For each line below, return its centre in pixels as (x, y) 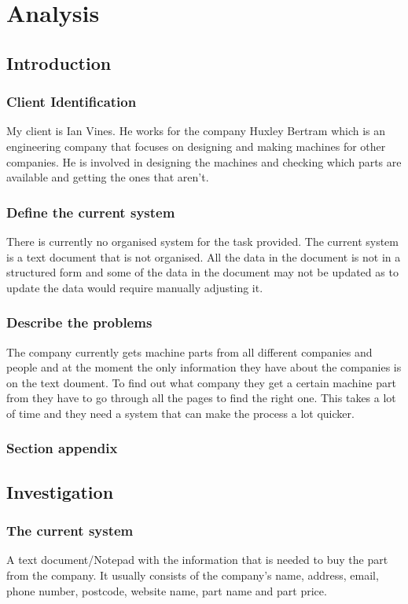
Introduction (59, 62)
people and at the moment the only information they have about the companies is (204, 367)
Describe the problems (79, 322)
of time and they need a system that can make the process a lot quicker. (180, 413)
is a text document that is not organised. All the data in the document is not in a (204, 256)
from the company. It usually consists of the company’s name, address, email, (193, 575)
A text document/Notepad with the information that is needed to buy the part (197, 560)
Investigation (60, 491)
